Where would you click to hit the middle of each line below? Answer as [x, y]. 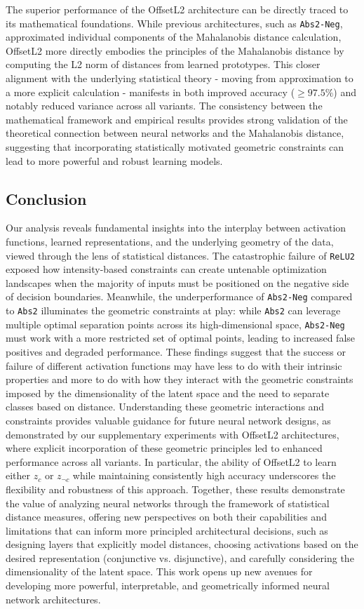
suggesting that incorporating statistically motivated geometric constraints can [175, 147]
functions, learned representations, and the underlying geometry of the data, [170, 241]
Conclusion [46, 198]
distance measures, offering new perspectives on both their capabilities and [166, 517]
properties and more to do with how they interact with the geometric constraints [180, 379]
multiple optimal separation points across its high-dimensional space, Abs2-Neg [175, 324]
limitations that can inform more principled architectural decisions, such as [167, 530]
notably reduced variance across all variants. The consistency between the [164, 106]
